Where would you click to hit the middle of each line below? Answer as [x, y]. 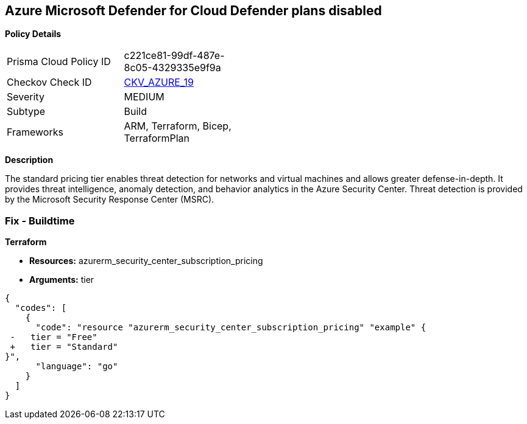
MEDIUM [144, 97]
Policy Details [33, 34]
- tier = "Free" [54, 337]
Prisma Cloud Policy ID [59, 62]
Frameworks [35, 132]
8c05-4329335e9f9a [172, 68]
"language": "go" [77, 367]
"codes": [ [41, 308]
